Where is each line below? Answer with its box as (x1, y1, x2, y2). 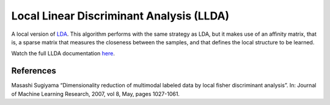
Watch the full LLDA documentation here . (11, 50, 116, 57)
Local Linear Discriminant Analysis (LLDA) (11, 9, 230, 22)
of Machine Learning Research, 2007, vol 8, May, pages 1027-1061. (11, 90, 180, 97)
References (11, 66, 56, 76)
